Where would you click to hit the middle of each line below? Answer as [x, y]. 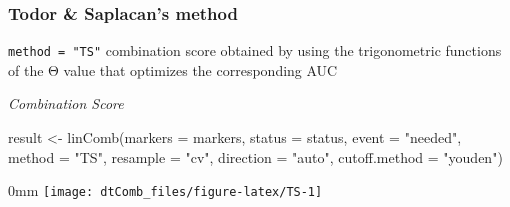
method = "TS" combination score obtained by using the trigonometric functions [255, 50]
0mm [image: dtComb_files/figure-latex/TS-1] [165, 190]
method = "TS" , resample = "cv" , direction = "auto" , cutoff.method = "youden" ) [255, 156]
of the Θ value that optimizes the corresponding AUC [173, 69]
